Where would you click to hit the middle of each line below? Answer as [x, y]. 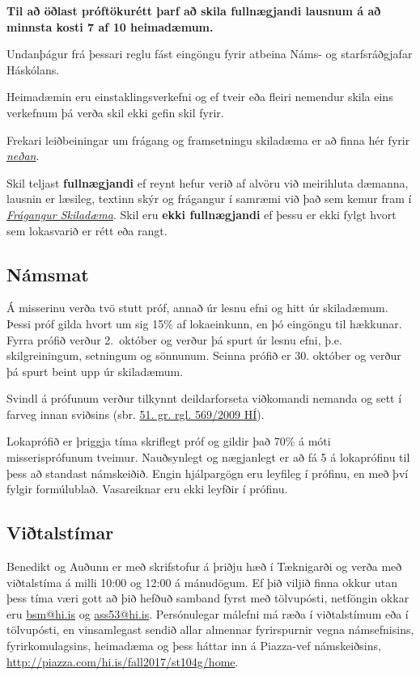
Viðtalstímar [60, 532]
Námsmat [48, 274]
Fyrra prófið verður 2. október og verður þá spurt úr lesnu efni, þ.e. [174, 339]
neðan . [23, 156]
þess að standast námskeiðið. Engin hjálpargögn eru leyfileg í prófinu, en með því [208, 473]
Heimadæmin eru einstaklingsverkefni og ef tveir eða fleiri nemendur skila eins [200, 97]
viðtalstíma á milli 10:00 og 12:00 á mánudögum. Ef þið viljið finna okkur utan [202, 582]
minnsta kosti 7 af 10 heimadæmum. [110, 26]
